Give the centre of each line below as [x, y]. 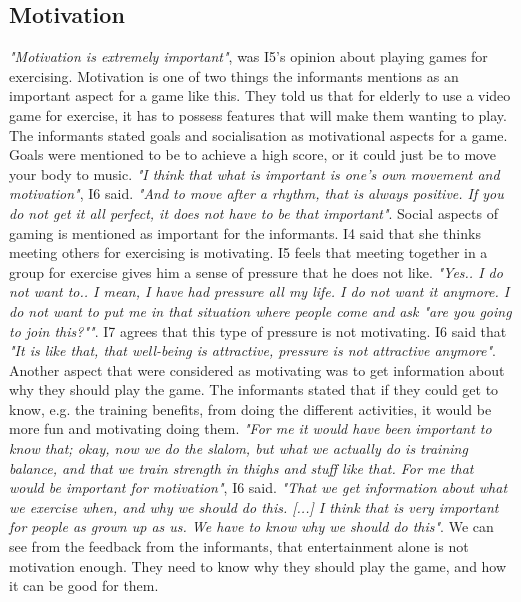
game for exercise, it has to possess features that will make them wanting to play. [258, 114]
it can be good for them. [84, 585]
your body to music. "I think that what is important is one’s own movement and [254, 173]
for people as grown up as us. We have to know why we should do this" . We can [251, 526]
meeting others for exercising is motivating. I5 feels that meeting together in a [248, 252]
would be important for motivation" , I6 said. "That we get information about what [258, 487]
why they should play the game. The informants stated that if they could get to [254, 389]
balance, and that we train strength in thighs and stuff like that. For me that [241, 467]
